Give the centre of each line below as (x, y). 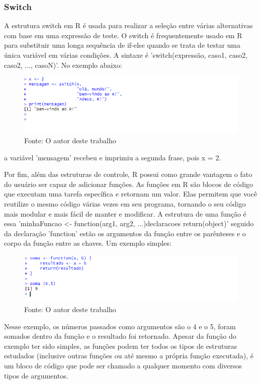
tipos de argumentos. (36, 375)
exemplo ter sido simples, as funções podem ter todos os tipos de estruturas (121, 346)
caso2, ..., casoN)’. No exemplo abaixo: (63, 65)
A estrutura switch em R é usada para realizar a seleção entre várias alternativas (128, 25)
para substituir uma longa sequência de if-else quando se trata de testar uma (122, 45)
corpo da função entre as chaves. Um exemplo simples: (88, 243)
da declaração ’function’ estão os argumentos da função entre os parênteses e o (125, 233)
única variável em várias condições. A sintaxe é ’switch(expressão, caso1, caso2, (126, 55)
